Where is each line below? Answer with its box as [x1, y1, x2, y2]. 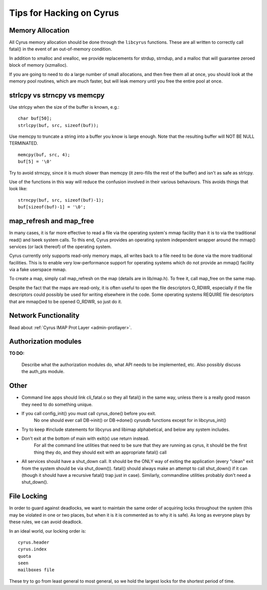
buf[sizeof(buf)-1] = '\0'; [18, 204, 86, 210]
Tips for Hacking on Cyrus [9, 7, 119, 18]
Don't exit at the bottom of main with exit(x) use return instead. [21, 435, 149, 442]
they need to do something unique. [21, 401, 93, 407]
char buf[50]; [18, 116, 52, 121]
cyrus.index [18, 547, 47, 552]
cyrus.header [18, 539, 49, 545]
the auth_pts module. [21, 369, 65, 375]
